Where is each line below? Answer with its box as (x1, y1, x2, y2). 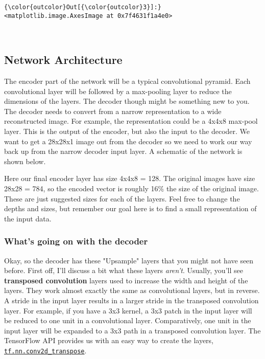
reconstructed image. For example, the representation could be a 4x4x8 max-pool (4, 116, 258, 126)
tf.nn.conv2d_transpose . (4, 345, 87, 355)
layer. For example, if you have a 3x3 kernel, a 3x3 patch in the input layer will (4, 305, 252, 316)
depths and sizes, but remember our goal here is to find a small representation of (4, 203, 257, 214)
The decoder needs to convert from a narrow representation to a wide (4, 105, 222, 116)
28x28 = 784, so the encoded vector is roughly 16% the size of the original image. (4, 183, 259, 194)
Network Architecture (4, 52, 123, 68)
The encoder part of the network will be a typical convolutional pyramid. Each (4, 76, 251, 86)
